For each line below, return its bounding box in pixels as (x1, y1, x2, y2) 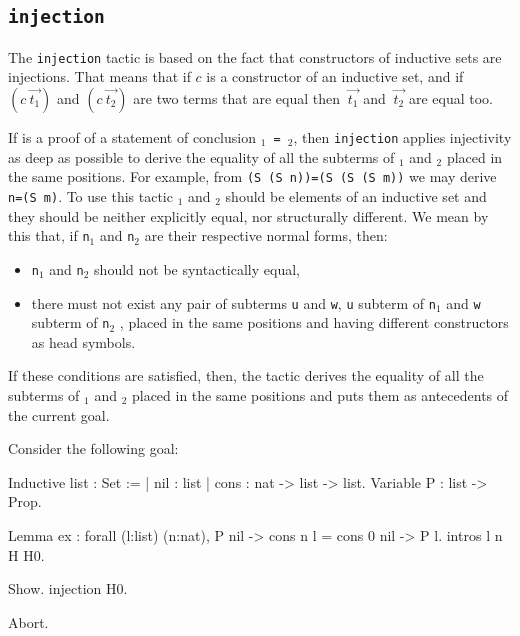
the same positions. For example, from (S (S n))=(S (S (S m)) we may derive (8, 166, 497, 187)
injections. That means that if (8, 66, 191, 87)
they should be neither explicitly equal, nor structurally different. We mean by (8, 205, 489, 226)
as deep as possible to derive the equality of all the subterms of (8, 146, 395, 167)
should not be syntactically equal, (94, 258, 300, 279)
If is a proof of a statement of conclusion (8, 127, 256, 148)
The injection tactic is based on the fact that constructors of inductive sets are (8, 46, 502, 67)
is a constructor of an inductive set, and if (206, 66, 464, 87)
